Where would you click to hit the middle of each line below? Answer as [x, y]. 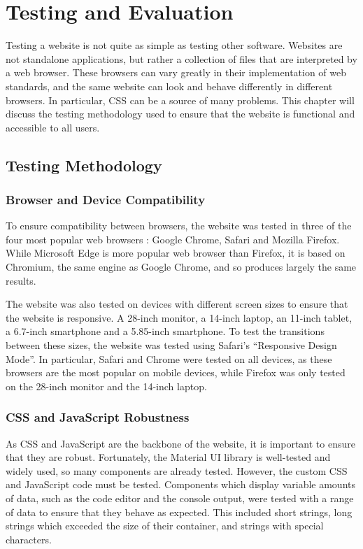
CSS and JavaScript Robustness [98, 417]
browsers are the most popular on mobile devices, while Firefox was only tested [176, 372]
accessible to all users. [53, 127]
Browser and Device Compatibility [106, 199]
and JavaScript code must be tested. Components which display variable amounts [180, 484]
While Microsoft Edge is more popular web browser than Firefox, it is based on [176, 253]
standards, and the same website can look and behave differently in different [169, 86]
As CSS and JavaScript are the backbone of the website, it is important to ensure [180, 443]
